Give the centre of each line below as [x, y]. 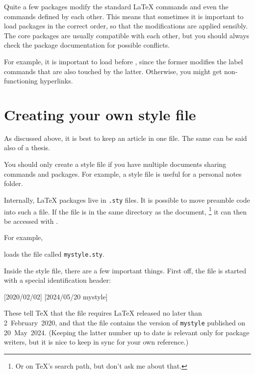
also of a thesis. [27, 147]
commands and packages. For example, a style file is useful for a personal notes [123, 174]
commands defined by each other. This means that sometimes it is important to [124, 16]
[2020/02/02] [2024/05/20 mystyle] [56, 296]
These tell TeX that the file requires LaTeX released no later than [103, 313]
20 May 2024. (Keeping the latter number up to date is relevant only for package [127, 332]
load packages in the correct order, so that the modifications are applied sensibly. [126, 26]
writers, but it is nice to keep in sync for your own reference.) [96, 342]
